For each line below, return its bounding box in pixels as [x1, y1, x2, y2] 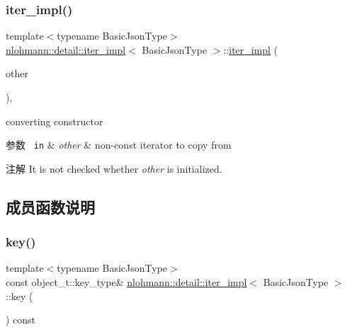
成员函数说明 [6, 195, 95, 217]
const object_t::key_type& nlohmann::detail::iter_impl [6, 275, 247, 290]
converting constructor [6, 113, 103, 128]
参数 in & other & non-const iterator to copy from [6, 137, 232, 152]
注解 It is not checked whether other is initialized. [6, 161, 222, 176]
